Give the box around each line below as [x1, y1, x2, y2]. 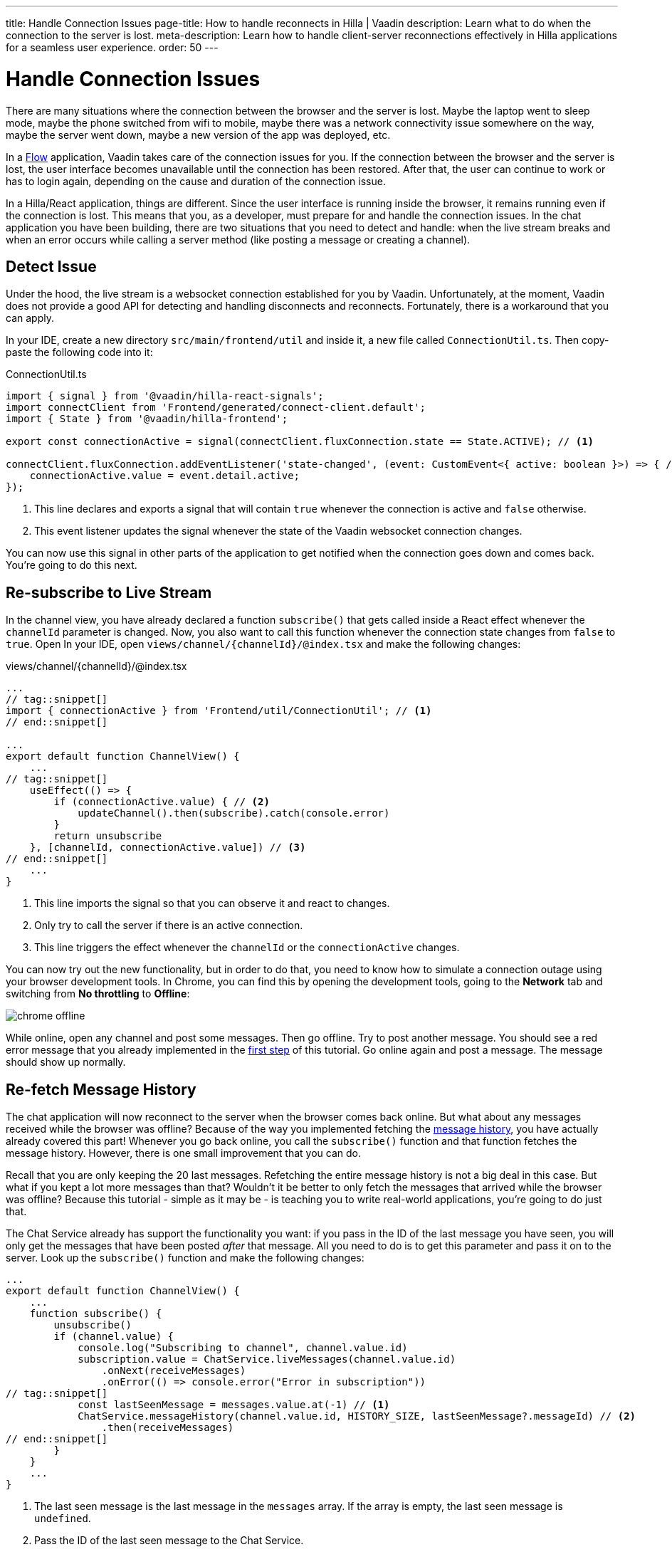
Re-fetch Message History [6, 1080, 196, 1099]
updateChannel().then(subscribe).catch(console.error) [78, 807, 390, 819]
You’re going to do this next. [6, 559, 137, 572]
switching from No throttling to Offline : [6, 987, 190, 1000]
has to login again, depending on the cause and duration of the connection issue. [6, 174, 386, 187]
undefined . [34, 1512, 91, 1525]
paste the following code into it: [6, 346, 153, 359]
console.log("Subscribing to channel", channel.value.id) [78, 1342, 408, 1354]
